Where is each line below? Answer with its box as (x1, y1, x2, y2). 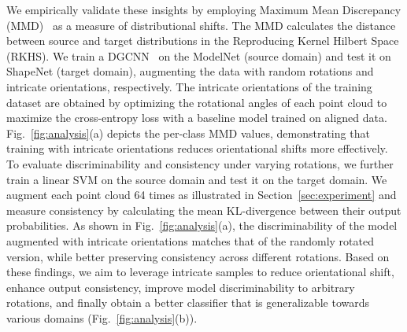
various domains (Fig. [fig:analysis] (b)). (6, 309, 198, 326)
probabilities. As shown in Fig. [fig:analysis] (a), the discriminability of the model (6, 217, 398, 234)
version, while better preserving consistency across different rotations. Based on (6, 248, 390, 264)
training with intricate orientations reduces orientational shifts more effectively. (6, 140, 388, 157)
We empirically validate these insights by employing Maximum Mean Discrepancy (6, 2, 401, 17)
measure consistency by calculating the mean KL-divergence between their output (6, 201, 401, 218)
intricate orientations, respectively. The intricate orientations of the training (6, 78, 372, 94)
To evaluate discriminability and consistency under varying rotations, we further (6, 155, 394, 172)
